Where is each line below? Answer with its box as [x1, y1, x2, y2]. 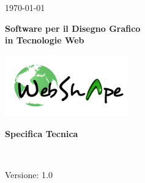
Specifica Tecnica [5, 127, 78, 140]
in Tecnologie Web [5, 34, 84, 47]
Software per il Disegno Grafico [5, 21, 141, 34]
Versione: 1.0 [5, 168, 53, 181]
